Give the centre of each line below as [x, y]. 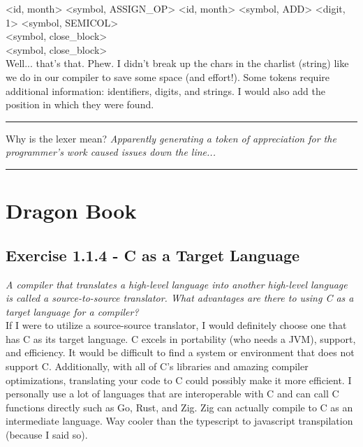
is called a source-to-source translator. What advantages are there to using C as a [180, 298]
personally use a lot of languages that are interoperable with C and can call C [172, 394]
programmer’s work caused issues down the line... [111, 152]
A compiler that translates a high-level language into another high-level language [177, 284]
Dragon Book [71, 211]
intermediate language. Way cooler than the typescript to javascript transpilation [179, 421]
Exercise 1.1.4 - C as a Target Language [153, 255]
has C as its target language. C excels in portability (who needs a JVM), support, [181, 338]
